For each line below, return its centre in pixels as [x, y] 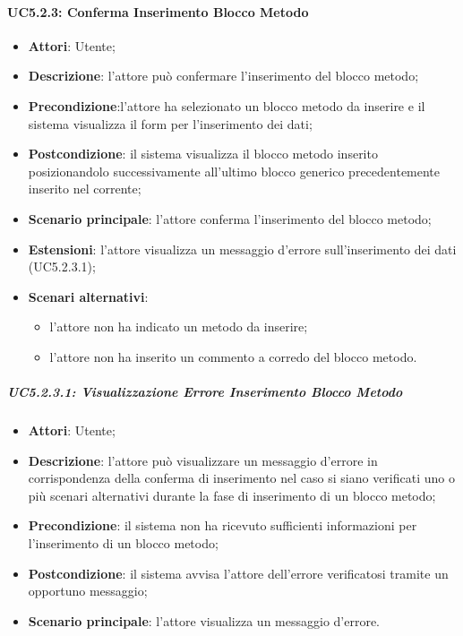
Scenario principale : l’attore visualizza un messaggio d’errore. [204, 620]
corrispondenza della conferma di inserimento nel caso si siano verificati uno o [241, 478]
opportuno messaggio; [88, 591]
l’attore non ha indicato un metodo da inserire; [179, 327]
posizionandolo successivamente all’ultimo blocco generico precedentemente [234, 171]
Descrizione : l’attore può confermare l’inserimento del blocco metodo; [223, 76]
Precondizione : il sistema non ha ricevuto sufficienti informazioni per [223, 525]
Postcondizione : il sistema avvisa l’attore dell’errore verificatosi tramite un [238, 573]
